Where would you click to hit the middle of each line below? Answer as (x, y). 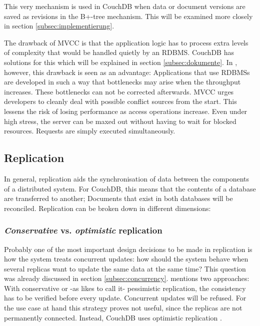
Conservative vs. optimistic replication (83, 230)
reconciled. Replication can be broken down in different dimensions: (107, 208)
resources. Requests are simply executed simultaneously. (90, 131)
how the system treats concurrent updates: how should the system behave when (126, 259)
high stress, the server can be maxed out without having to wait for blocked (120, 121)
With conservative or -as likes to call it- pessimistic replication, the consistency (125, 288)
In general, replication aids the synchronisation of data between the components (127, 178)
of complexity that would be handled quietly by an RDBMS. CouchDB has (119, 52)
